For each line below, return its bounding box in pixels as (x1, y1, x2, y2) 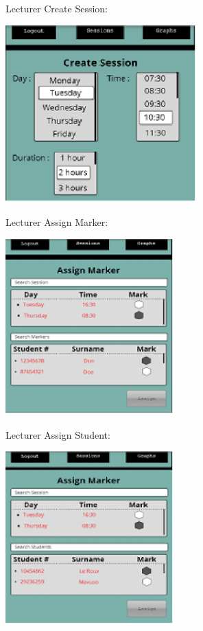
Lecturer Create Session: (5, 1, 108, 15)
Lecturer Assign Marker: (5, 215, 108, 229)
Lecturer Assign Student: (5, 427, 110, 441)
